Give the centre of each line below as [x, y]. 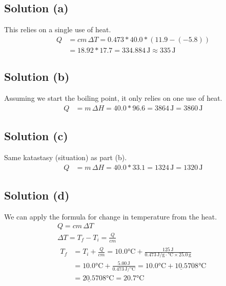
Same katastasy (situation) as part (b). [66, 157]
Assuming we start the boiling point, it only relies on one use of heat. [113, 98]
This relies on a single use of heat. [58, 29]
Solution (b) [37, 76]
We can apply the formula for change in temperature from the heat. [111, 216]
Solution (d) [37, 195]
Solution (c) [36, 136]
